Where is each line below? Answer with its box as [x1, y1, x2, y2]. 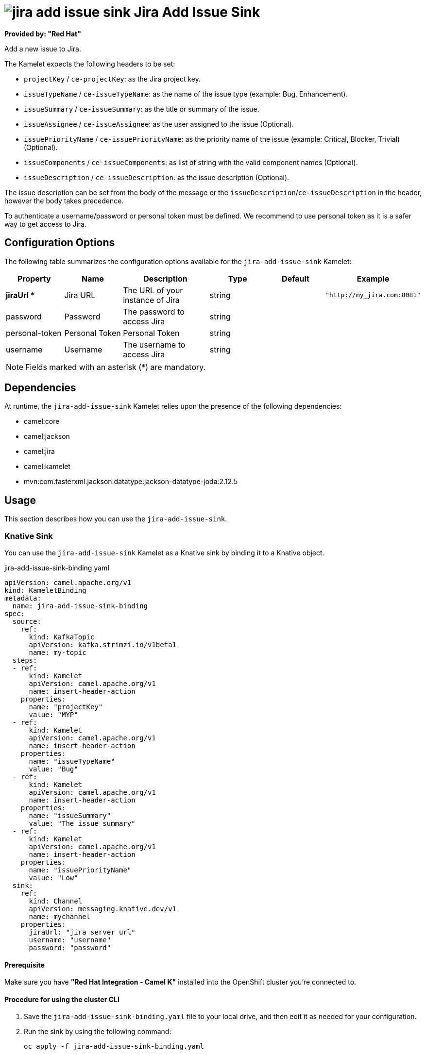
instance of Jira [123, 295, 180, 305]
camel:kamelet [24, 462, 70, 471]
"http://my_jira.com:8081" [325, 291, 421, 299]
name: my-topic [29, 649, 86, 657]
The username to [123, 339, 186, 350]
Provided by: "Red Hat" [4, 29, 81, 38]
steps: [12, 656, 37, 665]
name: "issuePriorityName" [29, 866, 132, 874]
